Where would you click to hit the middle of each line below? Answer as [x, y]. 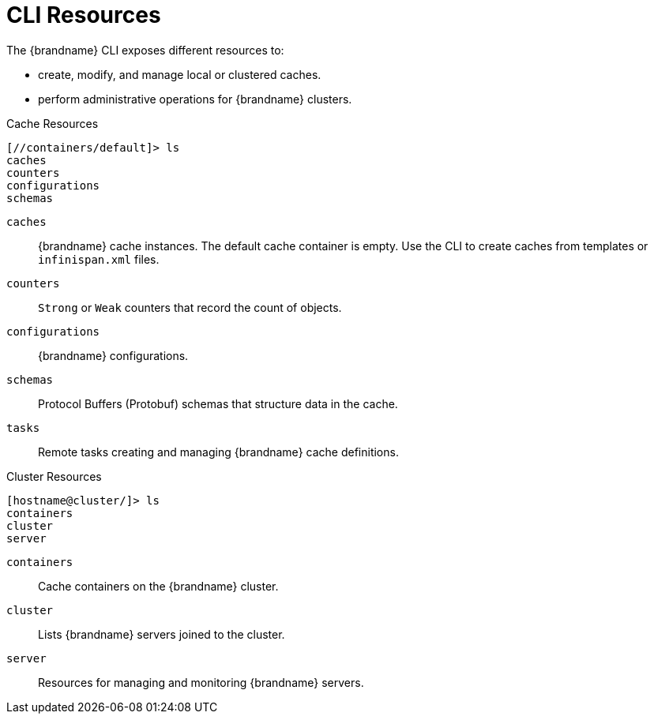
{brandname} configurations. [113, 355]
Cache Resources [53, 123]
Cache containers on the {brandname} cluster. [158, 586]
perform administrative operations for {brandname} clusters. [195, 99]
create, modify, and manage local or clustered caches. [180, 74]
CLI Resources [84, 15]
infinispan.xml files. [99, 259]
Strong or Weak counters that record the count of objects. [190, 307]
